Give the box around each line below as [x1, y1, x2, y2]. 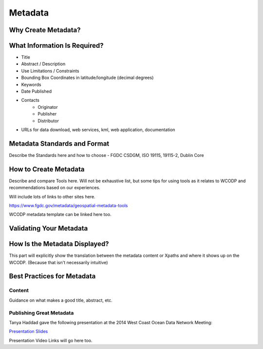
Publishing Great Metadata [9, 310, 74, 316]
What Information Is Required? [9, 41, 104, 50]
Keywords [21, 81, 41, 87]
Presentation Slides [9, 329, 48, 334]
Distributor [38, 117, 59, 124]
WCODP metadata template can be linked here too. [9, 212, 112, 217]
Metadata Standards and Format [9, 139, 110, 148]
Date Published [21, 88, 52, 95]
